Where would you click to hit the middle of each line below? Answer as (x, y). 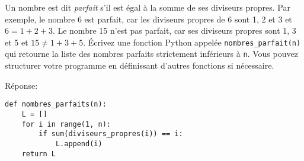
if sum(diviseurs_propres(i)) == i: (111, 134)
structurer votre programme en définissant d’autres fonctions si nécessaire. (140, 65)
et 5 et (17, 42)
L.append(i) (79, 144)
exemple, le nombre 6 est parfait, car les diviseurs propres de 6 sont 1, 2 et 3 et (148, 19)
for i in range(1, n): (66, 124)
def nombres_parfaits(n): (56, 104)
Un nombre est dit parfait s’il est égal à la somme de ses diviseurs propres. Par (148, 7)
